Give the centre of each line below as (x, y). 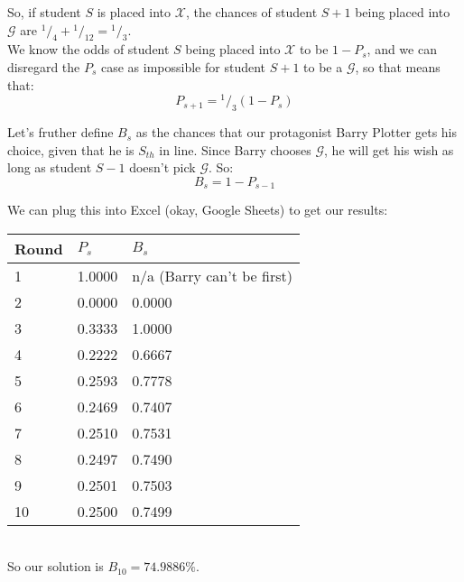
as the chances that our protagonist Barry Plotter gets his (297, 132)
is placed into (134, 12)
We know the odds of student (88, 49)
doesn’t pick (162, 167)
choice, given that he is (71, 149)
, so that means (398, 66)
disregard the (44, 66)
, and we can (402, 49)
